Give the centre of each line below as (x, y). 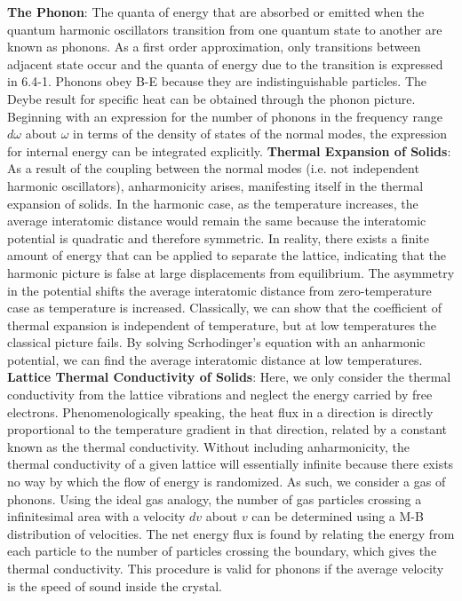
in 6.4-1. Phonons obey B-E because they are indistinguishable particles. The (217, 81)
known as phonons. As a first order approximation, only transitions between (214, 47)
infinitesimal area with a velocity (96, 516)
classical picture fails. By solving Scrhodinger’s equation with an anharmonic (216, 342)
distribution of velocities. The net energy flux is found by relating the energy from (231, 533)
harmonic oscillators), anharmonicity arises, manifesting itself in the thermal (215, 185)
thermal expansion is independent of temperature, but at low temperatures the (222, 324)
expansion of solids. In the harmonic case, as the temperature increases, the (213, 203)
